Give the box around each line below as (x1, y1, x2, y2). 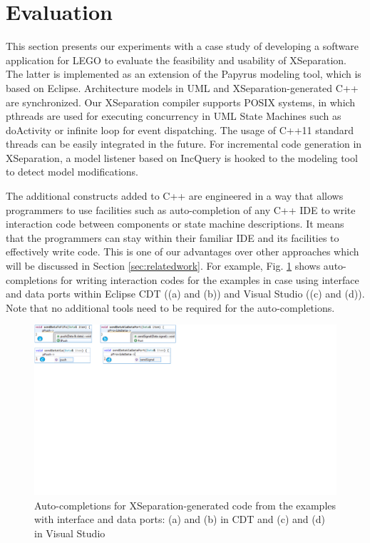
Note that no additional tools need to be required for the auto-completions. (6, 300, 335, 315)
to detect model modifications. (6, 164, 138, 179)
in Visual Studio (34, 525, 106, 540)
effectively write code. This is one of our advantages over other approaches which (6, 244, 359, 259)
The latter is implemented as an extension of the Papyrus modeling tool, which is (6, 66, 361, 81)
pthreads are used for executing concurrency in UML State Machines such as (6, 108, 341, 123)
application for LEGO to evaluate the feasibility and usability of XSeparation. (6, 52, 346, 67)
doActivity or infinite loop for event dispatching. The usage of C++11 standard (6, 122, 354, 137)
